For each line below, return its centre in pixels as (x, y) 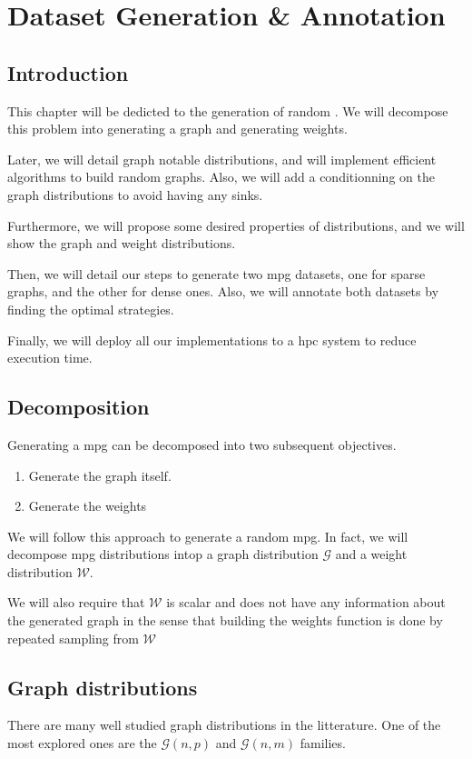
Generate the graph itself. (100, 475)
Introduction (68, 72)
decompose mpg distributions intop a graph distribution (163, 554)
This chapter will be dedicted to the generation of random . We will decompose (228, 110)
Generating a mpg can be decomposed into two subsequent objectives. (202, 444)
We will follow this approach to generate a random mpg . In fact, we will (208, 536)
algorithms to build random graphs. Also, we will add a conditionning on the (221, 177)
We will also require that (76, 602)
